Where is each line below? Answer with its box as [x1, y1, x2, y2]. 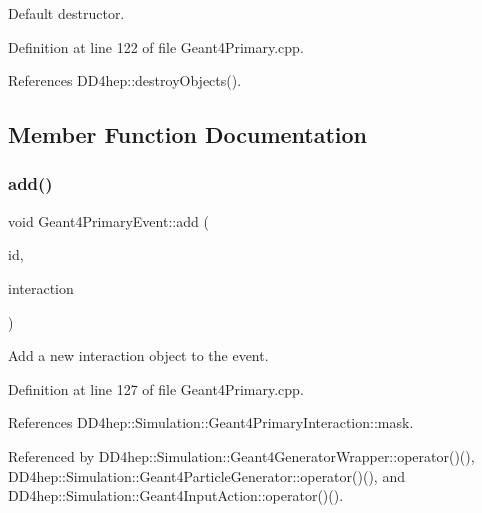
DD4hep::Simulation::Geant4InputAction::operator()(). [8, 485, 344, 506]
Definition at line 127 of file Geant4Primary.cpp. [8, 378, 304, 399]
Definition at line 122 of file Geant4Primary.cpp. [8, 36, 304, 57]
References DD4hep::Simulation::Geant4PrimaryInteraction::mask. [8, 412, 414, 433]
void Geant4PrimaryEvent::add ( [8, 210, 209, 231]
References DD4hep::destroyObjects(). [8, 70, 242, 91]
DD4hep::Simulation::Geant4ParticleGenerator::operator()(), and [8, 465, 405, 486]
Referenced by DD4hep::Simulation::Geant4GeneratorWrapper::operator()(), [8, 445, 475, 466]
